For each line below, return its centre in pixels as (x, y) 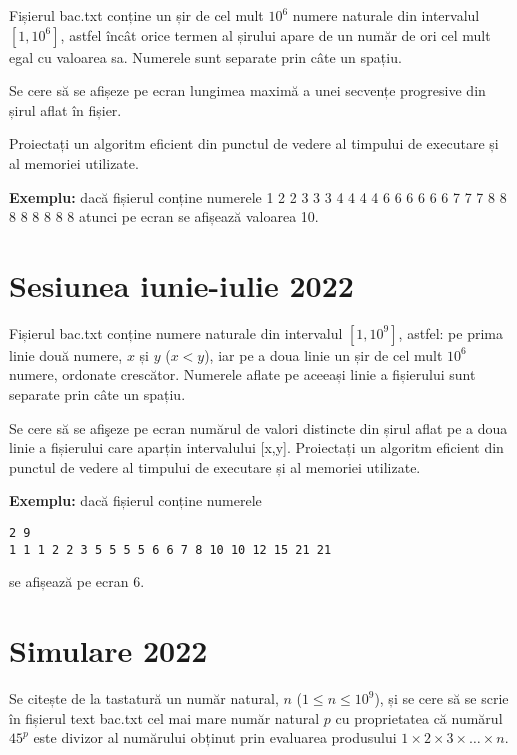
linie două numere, (66, 354)
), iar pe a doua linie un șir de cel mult (323, 354)
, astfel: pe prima (450, 332)
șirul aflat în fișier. (65, 109)
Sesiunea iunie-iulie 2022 (181, 284)
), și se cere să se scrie (441, 698)
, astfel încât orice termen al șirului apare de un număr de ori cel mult (275, 34)
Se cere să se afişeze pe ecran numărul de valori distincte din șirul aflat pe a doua (258, 427)
